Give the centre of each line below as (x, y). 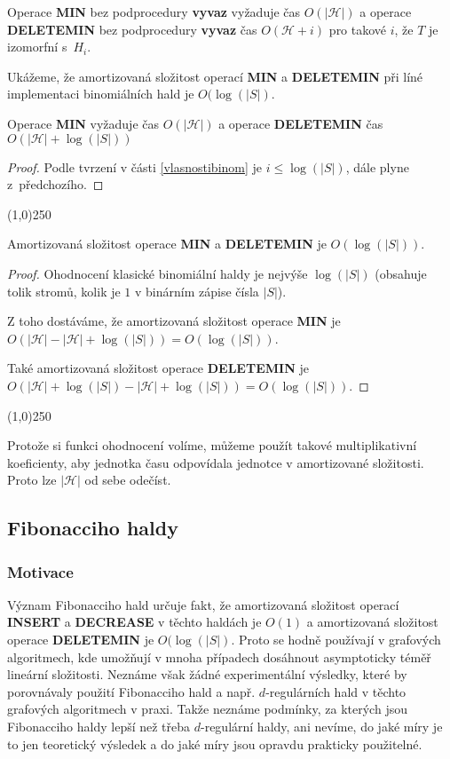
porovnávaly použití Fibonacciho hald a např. (131, 691)
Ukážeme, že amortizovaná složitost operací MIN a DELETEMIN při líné (215, 76)
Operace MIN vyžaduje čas (83, 123)
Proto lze (32, 480)
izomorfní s (37, 47)
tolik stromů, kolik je (64, 291)
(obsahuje (401, 273)
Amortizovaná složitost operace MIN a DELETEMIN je (167, 244)
